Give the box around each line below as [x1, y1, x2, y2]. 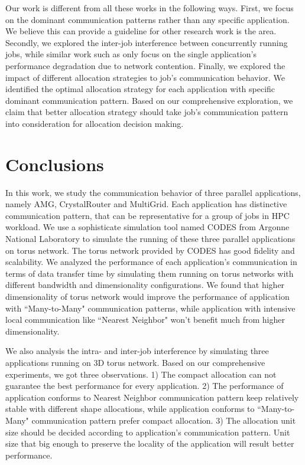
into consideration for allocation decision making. [5, 117, 184, 129]
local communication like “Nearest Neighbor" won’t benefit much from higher [5, 313, 285, 326]
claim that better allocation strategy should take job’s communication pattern [5, 106, 288, 118]
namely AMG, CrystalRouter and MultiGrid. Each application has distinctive [5, 198, 287, 210]
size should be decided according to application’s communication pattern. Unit [5, 425, 290, 438]
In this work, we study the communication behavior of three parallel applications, [5, 186, 301, 198]
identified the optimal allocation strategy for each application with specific [5, 83, 275, 95]
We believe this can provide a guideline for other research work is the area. [5, 25, 277, 37]
